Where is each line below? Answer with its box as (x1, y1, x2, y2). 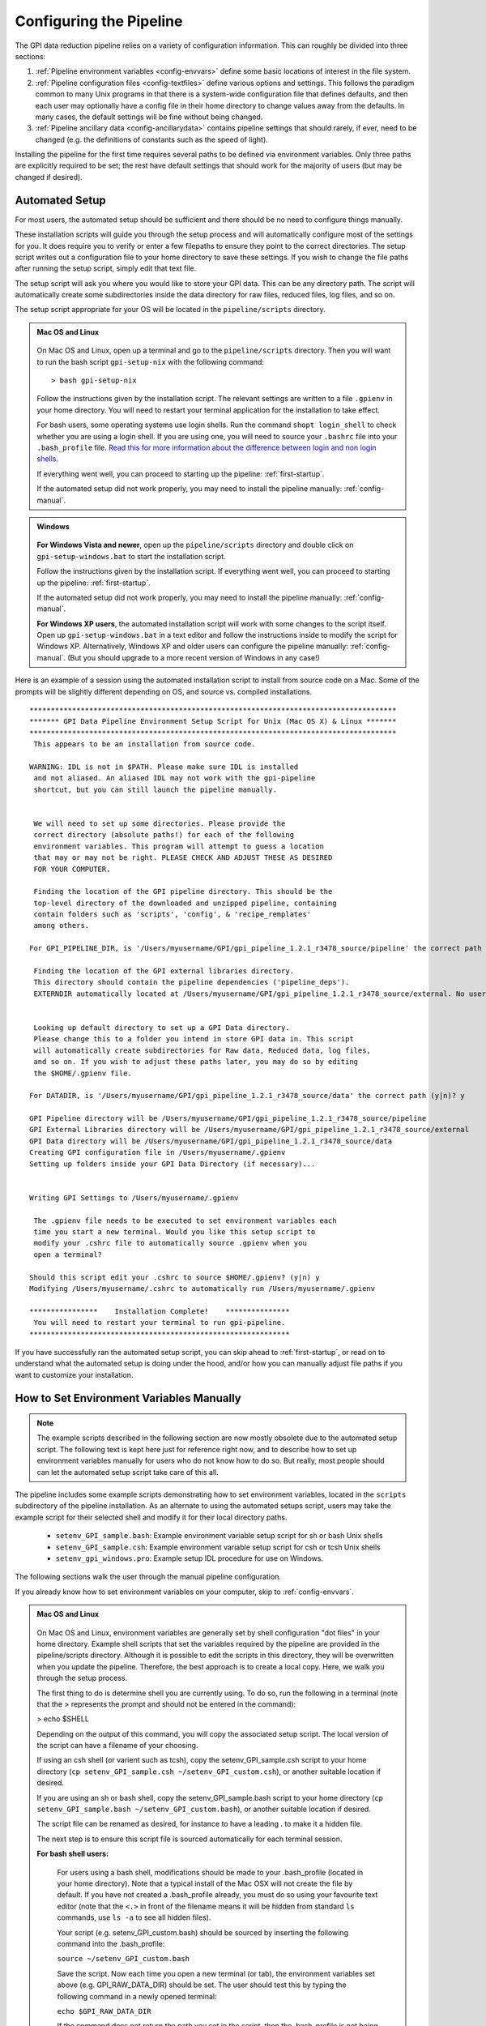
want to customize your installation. (15, 1370, 134, 1379)
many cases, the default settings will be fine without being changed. (35, 112, 263, 122)
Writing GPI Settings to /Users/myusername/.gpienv (29, 1193, 239, 1203)
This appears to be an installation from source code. (33, 740, 256, 749)
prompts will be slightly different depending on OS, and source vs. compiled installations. (15, 686, 313, 696)
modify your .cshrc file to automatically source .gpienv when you (33, 1238, 307, 1248)
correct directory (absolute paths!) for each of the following (33, 831, 295, 840)
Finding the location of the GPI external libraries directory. (33, 967, 295, 976)
